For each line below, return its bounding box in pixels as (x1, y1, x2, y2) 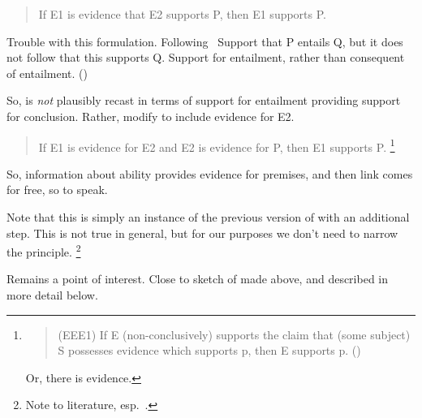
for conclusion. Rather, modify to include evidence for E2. (6, 107, 295, 124)
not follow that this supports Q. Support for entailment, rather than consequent (6, 49, 405, 66)
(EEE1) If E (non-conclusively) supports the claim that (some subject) (58, 325, 411, 343)
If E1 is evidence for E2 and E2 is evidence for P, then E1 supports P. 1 (38, 136, 395, 155)
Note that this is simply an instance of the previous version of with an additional (6, 209, 410, 225)
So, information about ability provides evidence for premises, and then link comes (6, 165, 413, 182)
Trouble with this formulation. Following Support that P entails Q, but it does (6, 32, 403, 50)
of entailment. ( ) (6, 64, 88, 81)
